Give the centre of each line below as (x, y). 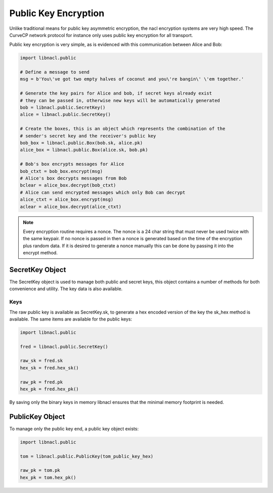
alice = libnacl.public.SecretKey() (65, 115)
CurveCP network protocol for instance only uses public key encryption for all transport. (101, 35)
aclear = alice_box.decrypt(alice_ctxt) (71, 207)
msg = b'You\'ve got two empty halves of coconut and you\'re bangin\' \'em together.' (132, 79)
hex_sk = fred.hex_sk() (50, 368)
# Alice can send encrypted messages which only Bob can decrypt (103, 192)
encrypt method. (40, 253)
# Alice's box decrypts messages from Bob (73, 178)
